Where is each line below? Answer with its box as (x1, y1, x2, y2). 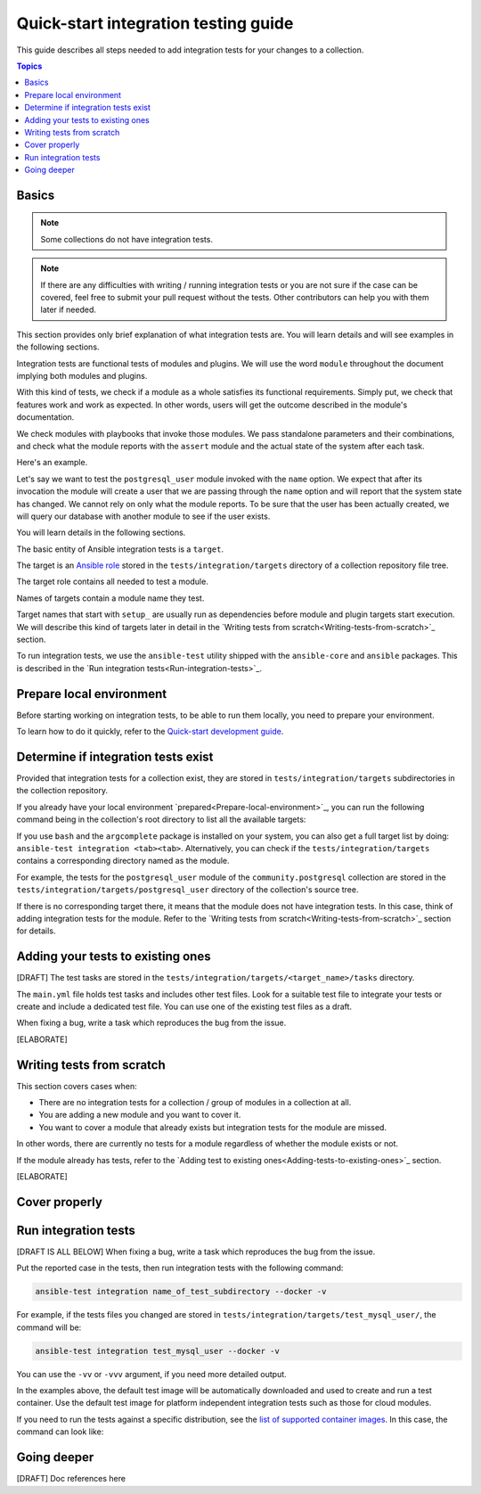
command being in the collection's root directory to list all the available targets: (16, 814, 306, 825)
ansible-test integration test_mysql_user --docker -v (35, 1346, 280, 1356)
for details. (16, 925, 56, 936)
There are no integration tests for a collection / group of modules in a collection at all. (38, 1097, 352, 1108)
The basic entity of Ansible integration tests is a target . (16, 544, 224, 554)
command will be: (16, 1322, 82, 1333)
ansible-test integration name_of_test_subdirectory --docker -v (35, 1286, 327, 1297)
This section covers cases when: (16, 1080, 137, 1091)
